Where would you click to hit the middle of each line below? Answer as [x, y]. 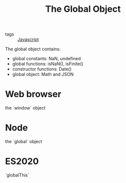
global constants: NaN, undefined [46, 59]
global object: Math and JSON [43, 74]
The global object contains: [33, 49]
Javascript [28, 39]
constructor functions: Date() [42, 69]
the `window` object [25, 108]
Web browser [33, 94]
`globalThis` [17, 175]
